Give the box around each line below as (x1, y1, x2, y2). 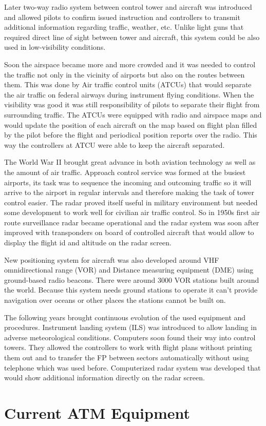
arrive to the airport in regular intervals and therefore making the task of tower (4, 187, 255, 198)
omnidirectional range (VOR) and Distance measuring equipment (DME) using (4, 264, 254, 275)
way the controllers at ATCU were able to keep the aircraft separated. (4, 139, 225, 150)
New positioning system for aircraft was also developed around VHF (4, 254, 219, 265)
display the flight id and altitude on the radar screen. (4, 237, 172, 248)
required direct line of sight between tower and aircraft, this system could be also (4, 31, 260, 42)
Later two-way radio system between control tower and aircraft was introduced (4, 2, 252, 12)
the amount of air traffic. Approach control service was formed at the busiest (4, 166, 246, 177)
